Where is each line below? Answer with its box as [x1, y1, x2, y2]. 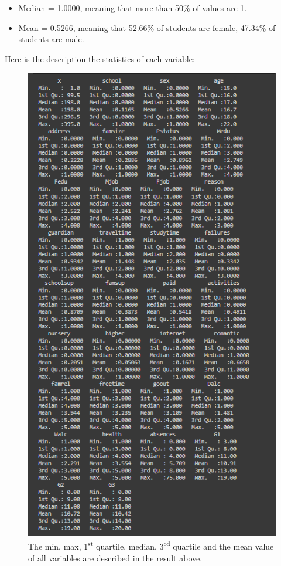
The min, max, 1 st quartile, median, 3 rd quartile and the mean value [28, 538, 274, 553]
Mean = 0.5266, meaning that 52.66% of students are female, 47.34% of [18, 21, 276, 33]
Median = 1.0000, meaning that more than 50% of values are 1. [18, 2, 247, 13]
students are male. [18, 33, 84, 45]
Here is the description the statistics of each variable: [5, 52, 195, 65]
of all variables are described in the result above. [28, 551, 203, 564]
